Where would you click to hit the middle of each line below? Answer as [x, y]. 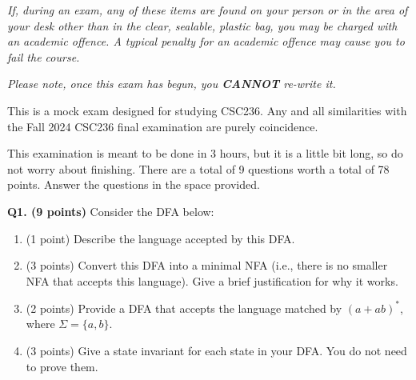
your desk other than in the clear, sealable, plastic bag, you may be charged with [202, 25]
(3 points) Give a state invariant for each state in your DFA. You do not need [216, 350]
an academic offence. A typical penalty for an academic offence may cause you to [206, 41]
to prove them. [62, 366]
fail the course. [44, 56]
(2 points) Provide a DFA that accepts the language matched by [184, 308]
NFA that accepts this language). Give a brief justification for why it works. [212, 280]
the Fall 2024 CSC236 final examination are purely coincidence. [163, 126]
